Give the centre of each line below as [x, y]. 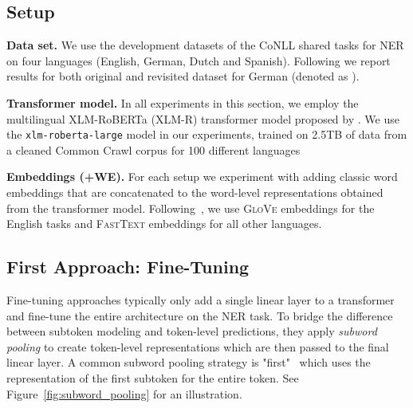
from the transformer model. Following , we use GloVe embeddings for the [191, 208]
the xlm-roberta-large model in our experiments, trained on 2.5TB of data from [207, 134]
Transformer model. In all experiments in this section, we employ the [183, 102]
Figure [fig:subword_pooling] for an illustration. [124, 393]
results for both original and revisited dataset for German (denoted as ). [183, 76]
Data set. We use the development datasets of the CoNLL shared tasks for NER [205, 45]
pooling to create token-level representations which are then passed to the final [198, 346]
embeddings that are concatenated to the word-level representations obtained [195, 192]
